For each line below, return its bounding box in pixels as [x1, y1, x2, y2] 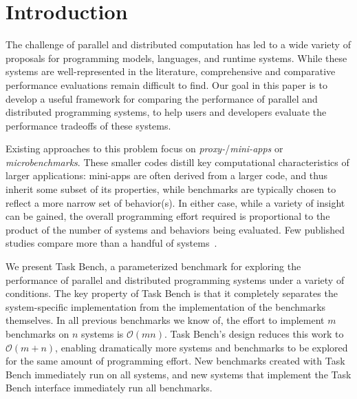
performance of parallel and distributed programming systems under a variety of [6, 272, 345, 287]
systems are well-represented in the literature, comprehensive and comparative [6, 64, 336, 79]
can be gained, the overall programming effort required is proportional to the [6, 209, 330, 223]
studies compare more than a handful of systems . [6, 236, 217, 250]
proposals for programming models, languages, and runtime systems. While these [6, 50, 347, 65]
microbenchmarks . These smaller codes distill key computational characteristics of [6, 154, 349, 169]
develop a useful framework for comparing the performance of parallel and [6, 91, 318, 105]
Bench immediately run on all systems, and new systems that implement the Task [6, 367, 351, 381]
